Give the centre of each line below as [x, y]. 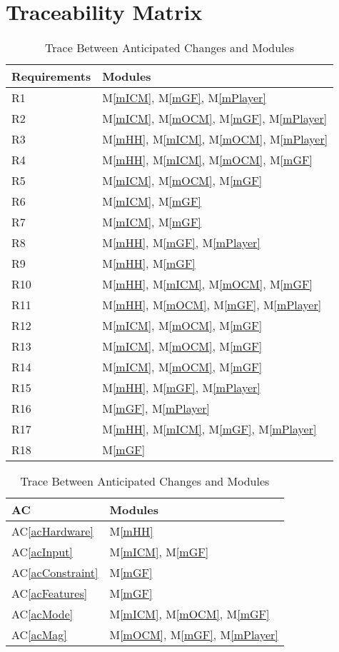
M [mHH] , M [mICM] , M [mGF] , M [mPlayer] [209, 429]
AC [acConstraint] [55, 573]
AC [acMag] [39, 635]
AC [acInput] [42, 552]
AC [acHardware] [52, 531]
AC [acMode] [42, 614]
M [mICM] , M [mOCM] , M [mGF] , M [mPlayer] [215, 119]
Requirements [51, 76]
